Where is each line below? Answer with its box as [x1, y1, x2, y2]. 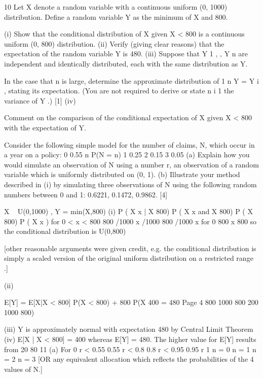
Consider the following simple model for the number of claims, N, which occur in [4, 139, 255, 150]
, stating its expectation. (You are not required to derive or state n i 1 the [4, 85, 234, 96]
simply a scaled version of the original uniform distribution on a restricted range [4, 253, 253, 263]
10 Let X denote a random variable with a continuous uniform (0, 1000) [4, 2, 228, 12]
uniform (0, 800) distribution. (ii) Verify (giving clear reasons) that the [4, 38, 224, 49]
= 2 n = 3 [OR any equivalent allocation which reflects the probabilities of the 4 [4, 354, 254, 364]
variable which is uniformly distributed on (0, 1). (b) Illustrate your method [4, 169, 240, 180]
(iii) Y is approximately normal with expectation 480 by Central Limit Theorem [4, 324, 253, 334]
